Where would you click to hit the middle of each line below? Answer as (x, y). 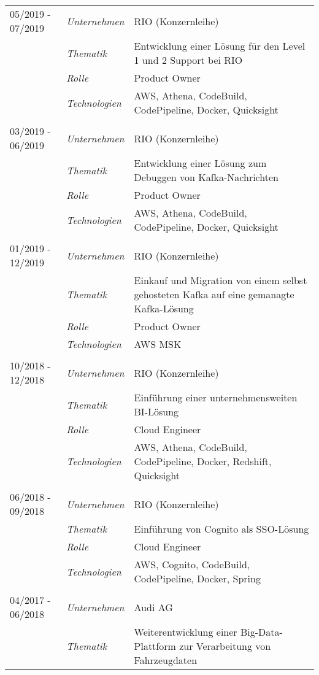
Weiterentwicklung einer (186, 632)
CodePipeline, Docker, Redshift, (203, 461)
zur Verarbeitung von (225, 646)
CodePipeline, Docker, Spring (197, 578)
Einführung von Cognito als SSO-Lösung (221, 529)
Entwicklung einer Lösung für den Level (220, 46)
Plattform (155, 646)
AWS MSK (158, 344)
